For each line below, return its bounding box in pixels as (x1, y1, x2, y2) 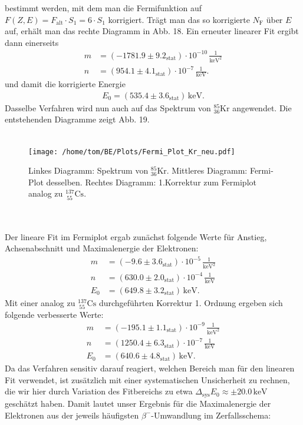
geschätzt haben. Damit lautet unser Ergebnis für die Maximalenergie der (5, 397, 271, 409)
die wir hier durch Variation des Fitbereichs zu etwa (5, 385, 193, 397)
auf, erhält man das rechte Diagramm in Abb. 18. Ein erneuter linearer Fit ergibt (5, 25, 299, 37)
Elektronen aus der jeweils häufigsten (5, 409, 139, 421)
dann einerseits (5, 36, 59, 48)
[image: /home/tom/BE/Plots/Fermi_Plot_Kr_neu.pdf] (28, 147, 235, 156)
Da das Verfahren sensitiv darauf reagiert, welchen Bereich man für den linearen (5, 362, 295, 374)
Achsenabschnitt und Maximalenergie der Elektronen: (5, 242, 199, 254)
